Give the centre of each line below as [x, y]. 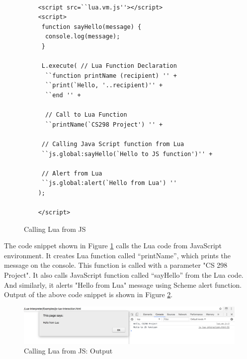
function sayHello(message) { [91, 27]
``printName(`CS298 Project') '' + [104, 124]
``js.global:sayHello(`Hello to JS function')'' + [127, 154]
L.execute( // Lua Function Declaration [109, 66]
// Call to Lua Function [86, 115]
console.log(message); [82, 37]
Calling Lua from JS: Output [68, 351]
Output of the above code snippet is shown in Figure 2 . [88, 294]
